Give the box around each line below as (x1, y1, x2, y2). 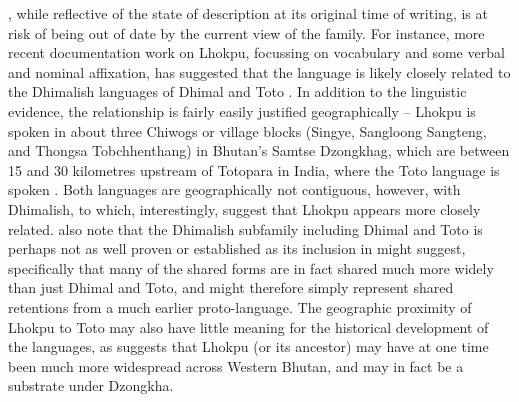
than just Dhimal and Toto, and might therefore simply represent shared (8, 277, 454, 298)
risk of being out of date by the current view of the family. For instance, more (8, 22, 485, 43)
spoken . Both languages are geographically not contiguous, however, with (8, 179, 461, 200)
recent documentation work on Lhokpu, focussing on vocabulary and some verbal (8, 42, 505, 63)
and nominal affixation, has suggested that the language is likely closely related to (8, 61, 511, 82)
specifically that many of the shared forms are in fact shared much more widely (8, 257, 494, 278)
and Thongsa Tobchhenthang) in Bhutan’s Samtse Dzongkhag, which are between (8, 140, 510, 161)
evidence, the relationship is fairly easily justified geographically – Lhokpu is (8, 100, 476, 121)
